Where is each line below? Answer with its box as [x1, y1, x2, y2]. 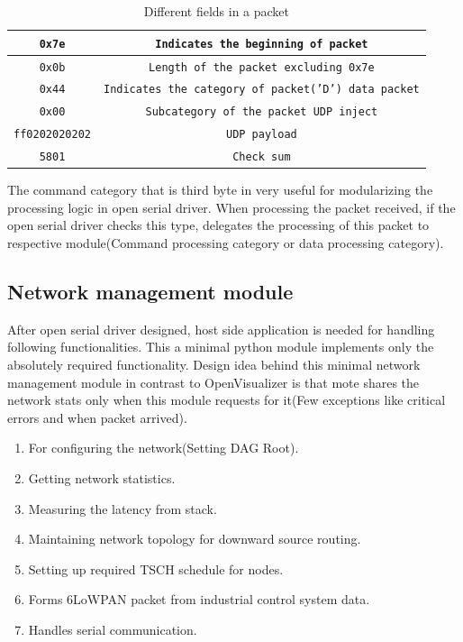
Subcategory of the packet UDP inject [145, 105, 378, 119]
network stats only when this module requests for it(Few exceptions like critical [7, 390, 446, 409]
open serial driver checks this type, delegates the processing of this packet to [7, 216, 430, 234]
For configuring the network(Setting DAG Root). [28, 438, 299, 457]
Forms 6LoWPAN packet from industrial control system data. [28, 590, 370, 609]
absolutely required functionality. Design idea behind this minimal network [7, 355, 421, 374]
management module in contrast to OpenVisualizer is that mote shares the [7, 372, 420, 391]
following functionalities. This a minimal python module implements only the [7, 337, 434, 356]
